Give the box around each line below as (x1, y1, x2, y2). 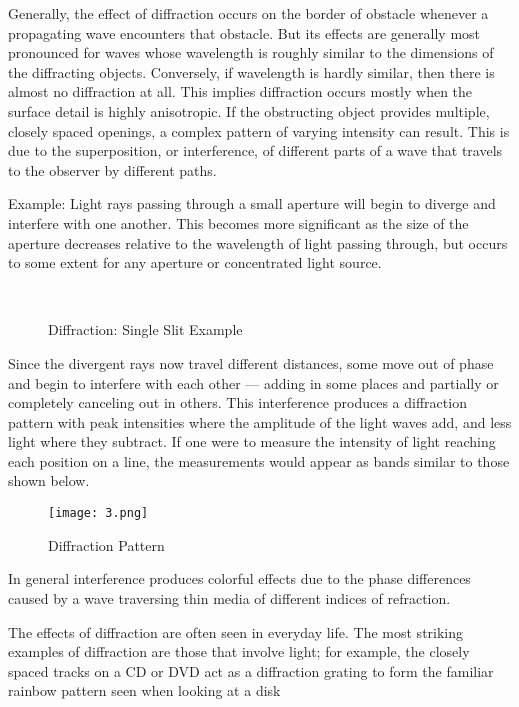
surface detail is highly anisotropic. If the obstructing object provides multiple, (8, 100, 490, 121)
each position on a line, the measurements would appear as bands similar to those (8, 450, 510, 471)
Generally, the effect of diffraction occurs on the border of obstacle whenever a (8, 3, 489, 23)
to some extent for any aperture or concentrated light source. (8, 252, 382, 273)
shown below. (8, 470, 90, 491)
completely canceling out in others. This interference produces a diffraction (8, 392, 467, 413)
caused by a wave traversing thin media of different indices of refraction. (8, 587, 451, 608)
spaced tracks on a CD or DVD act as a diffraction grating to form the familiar (8, 660, 494, 681)
